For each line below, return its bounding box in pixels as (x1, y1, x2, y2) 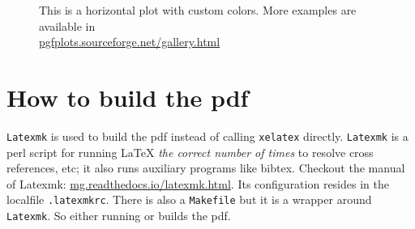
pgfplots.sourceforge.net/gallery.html (39, 33, 220, 50)
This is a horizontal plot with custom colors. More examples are (39, 2, 357, 18)
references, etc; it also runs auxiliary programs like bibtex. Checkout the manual (6, 159, 405, 176)
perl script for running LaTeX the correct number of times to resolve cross (6, 143, 374, 160)
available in (39, 17, 96, 34)
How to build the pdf (6, 80, 249, 113)
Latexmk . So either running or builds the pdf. (6, 207, 231, 223)
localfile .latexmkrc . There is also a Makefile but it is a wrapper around (6, 191, 372, 208)
